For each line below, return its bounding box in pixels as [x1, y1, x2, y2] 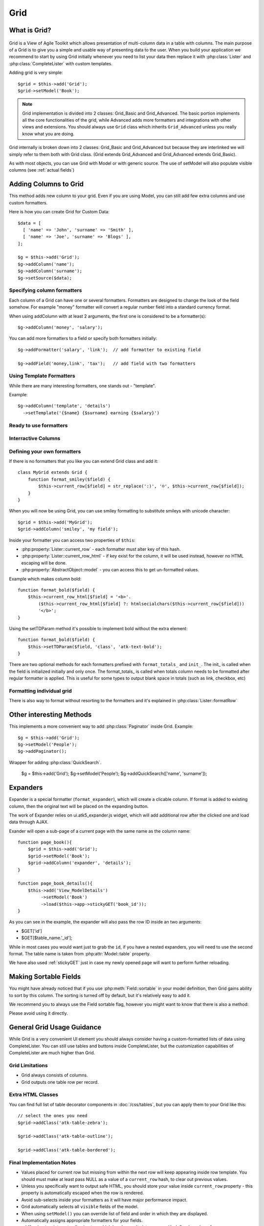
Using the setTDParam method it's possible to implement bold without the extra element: [9, 625, 188, 631]
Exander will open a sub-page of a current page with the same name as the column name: [9, 828, 191, 834]
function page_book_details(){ [18, 881, 93, 886]
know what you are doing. [22, 130, 75, 137]
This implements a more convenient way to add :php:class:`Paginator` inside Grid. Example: [9, 723, 194, 729]
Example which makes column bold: [9, 576, 82, 582]
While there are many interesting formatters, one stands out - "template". [9, 383, 156, 388]
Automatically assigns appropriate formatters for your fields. [21, 1218, 143, 1223]
